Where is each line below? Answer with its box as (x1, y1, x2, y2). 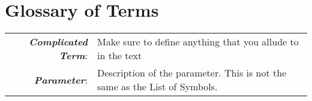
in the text (97, 48, 142, 63)
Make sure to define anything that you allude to (97, 35, 299, 49)
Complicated (29, 35, 88, 49)
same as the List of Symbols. (97, 79, 218, 94)
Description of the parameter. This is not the (97, 66, 287, 80)
